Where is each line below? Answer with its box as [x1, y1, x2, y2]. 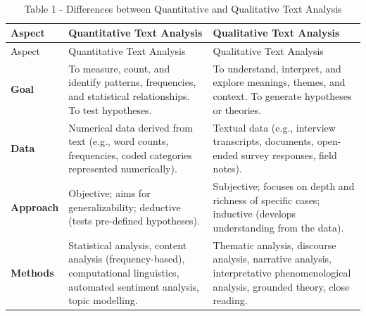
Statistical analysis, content [68, 237, 187, 252]
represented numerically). [68, 161, 177, 176]
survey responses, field [241, 147, 337, 162]
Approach [11, 199, 59, 214]
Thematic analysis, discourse [213, 237, 336, 252]
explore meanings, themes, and [213, 75, 346, 89]
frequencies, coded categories [68, 147, 192, 162]
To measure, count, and [68, 61, 170, 75]
